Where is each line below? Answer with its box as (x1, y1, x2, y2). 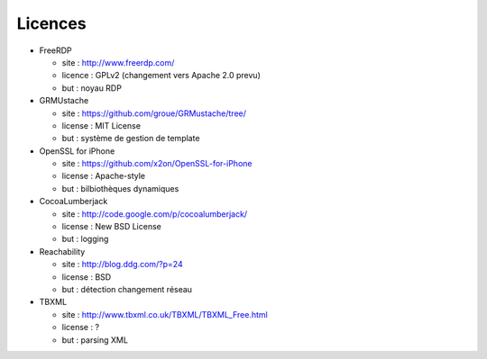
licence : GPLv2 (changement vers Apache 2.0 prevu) (61, 70, 261, 81)
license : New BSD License (61, 221, 161, 232)
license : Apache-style (61, 171, 146, 182)
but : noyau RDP (61, 82, 122, 94)
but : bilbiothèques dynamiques (61, 183, 179, 193)
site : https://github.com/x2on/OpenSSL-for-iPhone (61, 158, 253, 169)
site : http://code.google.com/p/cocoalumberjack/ (61, 208, 248, 220)
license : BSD (61, 271, 112, 283)
